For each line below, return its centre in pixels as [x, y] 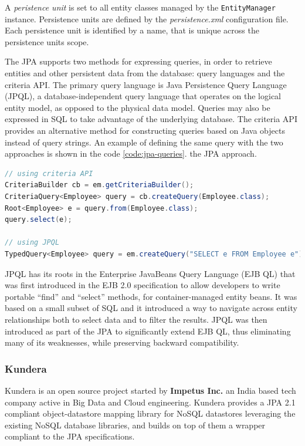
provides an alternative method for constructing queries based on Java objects [145, 130]
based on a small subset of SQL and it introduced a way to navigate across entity [151, 308]
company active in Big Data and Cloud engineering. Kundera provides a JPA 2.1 [150, 402]
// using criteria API [49, 173]
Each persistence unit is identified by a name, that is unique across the [132, 30]
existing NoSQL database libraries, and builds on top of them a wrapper [135, 425]
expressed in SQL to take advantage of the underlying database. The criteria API [151, 119]
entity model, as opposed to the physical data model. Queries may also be [138, 107]
